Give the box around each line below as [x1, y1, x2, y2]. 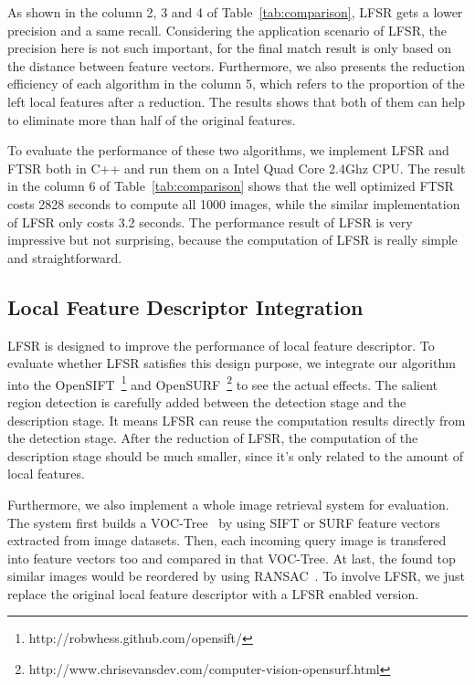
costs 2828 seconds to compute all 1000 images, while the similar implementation [7, 194, 460, 213]
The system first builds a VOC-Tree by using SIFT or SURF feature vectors [7, 512, 440, 532]
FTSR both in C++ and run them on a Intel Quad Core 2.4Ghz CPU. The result [7, 158, 466, 177]
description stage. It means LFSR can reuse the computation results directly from [7, 410, 466, 429]
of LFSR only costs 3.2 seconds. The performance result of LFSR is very [7, 212, 413, 231]
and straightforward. [7, 248, 122, 267]
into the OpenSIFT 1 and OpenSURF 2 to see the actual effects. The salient [7, 372, 438, 394]
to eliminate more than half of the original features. [7, 110, 296, 129]
